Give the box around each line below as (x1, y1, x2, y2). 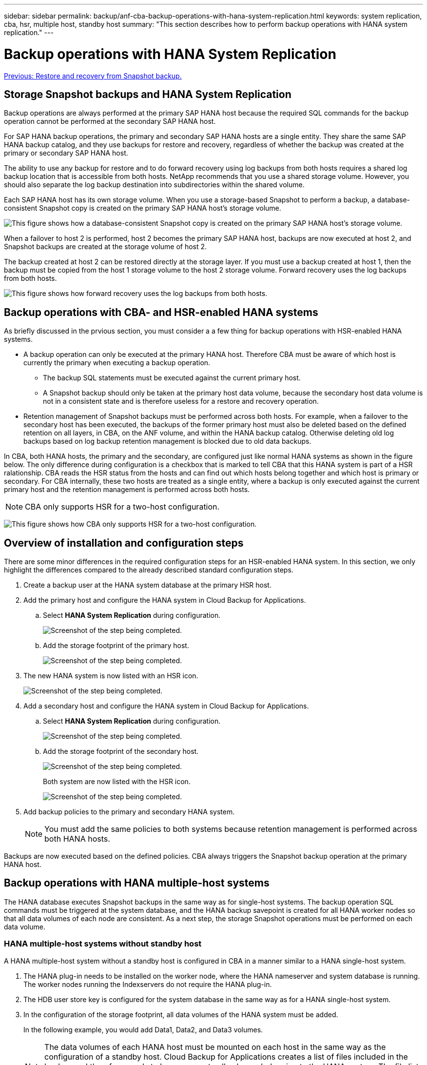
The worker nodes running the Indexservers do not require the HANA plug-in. (23, 980, 272, 988)
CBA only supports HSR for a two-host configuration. (25, 502, 220, 512)
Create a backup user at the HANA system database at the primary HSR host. (23, 581, 272, 590)
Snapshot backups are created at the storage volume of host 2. (4, 242, 207, 251)
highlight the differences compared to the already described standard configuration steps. (4, 566, 293, 574)
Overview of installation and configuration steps (4, 536, 244, 549)
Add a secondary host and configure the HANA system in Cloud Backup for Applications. (23, 702, 309, 710)
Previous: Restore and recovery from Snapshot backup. (4, 71, 182, 80)
